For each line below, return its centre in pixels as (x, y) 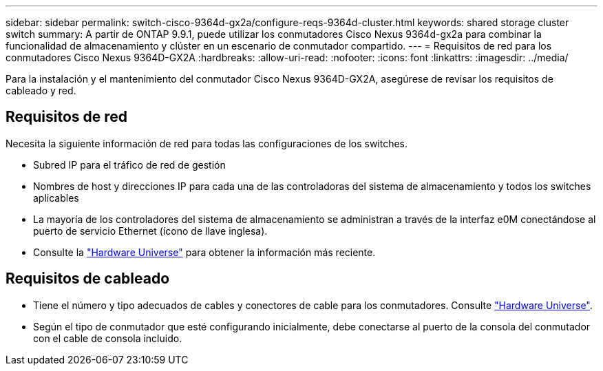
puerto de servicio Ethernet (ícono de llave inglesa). (150, 231)
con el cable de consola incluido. (108, 338)
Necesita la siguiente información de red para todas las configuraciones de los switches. (207, 143)
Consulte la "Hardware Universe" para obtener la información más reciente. (204, 252)
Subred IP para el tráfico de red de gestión (129, 165)
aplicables (56, 198)
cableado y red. (41, 91)
